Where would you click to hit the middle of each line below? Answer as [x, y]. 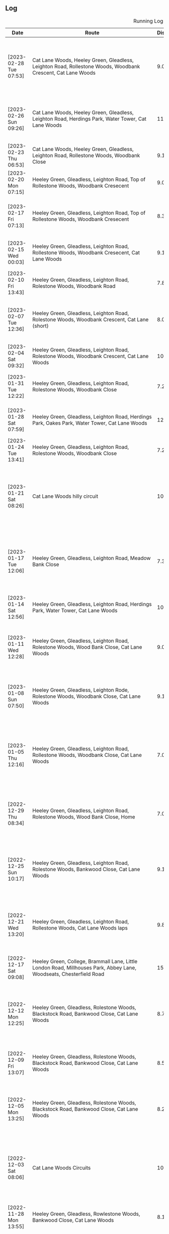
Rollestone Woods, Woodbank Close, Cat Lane [87, 755]
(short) [40, 326]
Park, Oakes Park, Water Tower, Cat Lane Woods [90, 423]
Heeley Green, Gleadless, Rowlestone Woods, [86, 1214]
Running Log [148, 21]
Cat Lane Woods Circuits [62, 1167]
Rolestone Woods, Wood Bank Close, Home [84, 816]
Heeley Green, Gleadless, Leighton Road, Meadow [92, 558]
